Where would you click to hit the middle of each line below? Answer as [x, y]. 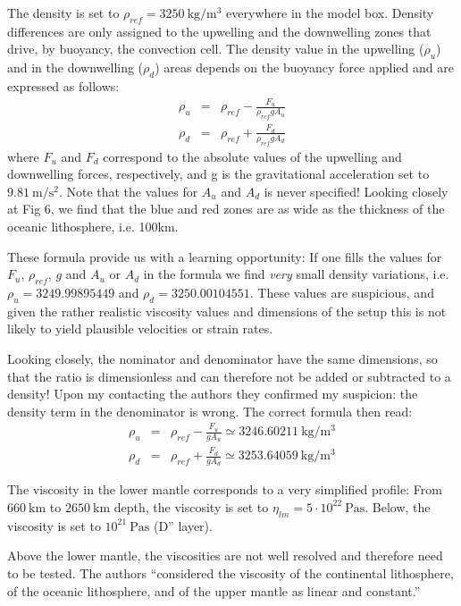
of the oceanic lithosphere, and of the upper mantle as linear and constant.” [214, 590]
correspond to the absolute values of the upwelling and [252, 156]
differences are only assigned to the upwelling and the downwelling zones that [219, 31]
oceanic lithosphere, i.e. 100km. [93, 227]
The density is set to [63, 13]
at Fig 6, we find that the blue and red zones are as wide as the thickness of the [226, 209]
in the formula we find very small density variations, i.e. [296, 274]
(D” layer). [183, 525]
